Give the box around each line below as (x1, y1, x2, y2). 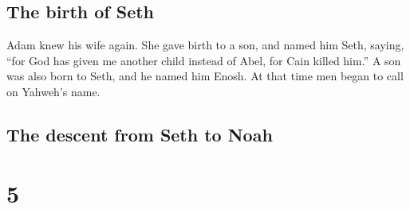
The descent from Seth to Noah (6, 122, 273, 146)
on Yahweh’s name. (6, 83, 101, 99)
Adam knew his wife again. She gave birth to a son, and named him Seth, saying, (6, 37, 404, 53)
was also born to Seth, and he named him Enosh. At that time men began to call (6, 68, 404, 84)
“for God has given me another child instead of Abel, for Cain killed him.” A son (6, 52, 401, 68)
